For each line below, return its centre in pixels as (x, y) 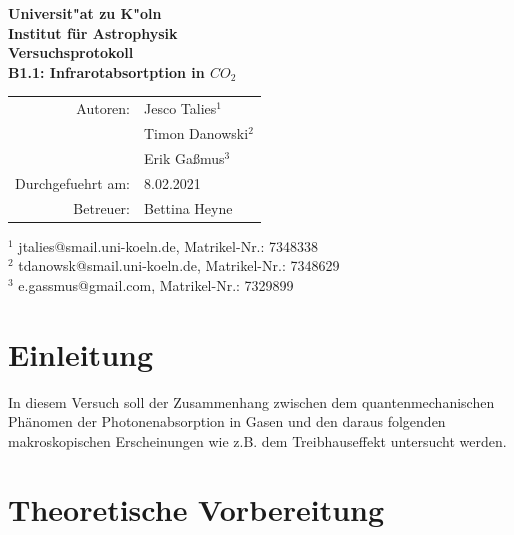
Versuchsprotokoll (71, 52)
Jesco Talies (180, 108)
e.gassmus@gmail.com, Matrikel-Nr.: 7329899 (156, 284)
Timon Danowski (196, 132)
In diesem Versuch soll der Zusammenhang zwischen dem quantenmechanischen (251, 401)
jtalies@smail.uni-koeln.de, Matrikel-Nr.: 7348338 (168, 245)
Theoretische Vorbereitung (196, 509)
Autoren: (103, 108)
